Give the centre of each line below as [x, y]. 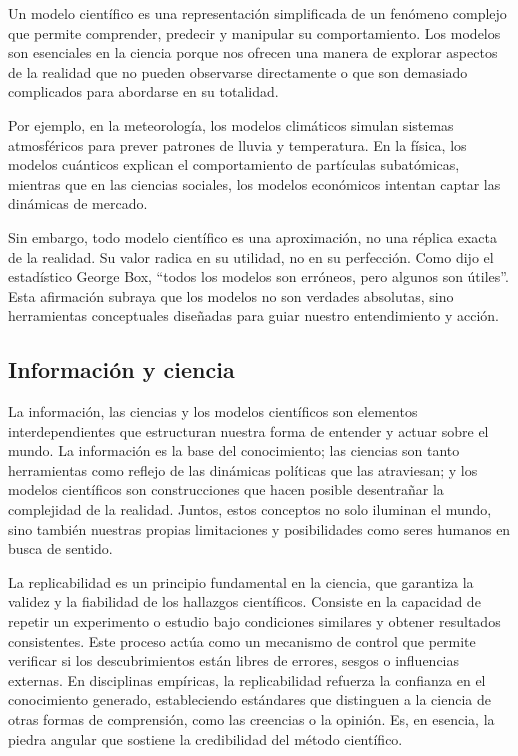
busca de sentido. [60, 548]
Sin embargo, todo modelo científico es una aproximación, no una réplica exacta [253, 236]
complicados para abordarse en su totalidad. [143, 91]
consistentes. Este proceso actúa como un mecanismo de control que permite [242, 640]
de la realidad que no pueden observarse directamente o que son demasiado [238, 71]
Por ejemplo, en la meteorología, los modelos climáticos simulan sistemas [231, 124]
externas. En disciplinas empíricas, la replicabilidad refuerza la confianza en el [247, 679]
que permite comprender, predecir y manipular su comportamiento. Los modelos [254, 32]
